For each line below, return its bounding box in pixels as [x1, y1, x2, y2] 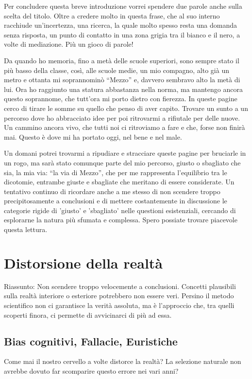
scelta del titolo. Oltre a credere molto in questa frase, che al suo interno [4, 10, 220, 20]
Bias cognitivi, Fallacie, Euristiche [4, 333, 178, 348]
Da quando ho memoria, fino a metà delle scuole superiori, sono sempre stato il [4, 55, 239, 65]
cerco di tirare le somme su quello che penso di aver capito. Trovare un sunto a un [4, 103, 248, 113]
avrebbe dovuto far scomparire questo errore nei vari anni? [4, 365, 179, 376]
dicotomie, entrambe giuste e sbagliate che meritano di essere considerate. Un [4, 177, 235, 187]
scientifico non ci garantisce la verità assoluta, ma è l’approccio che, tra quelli [4, 300, 235, 310]
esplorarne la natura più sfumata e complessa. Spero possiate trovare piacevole [4, 215, 237, 225]
